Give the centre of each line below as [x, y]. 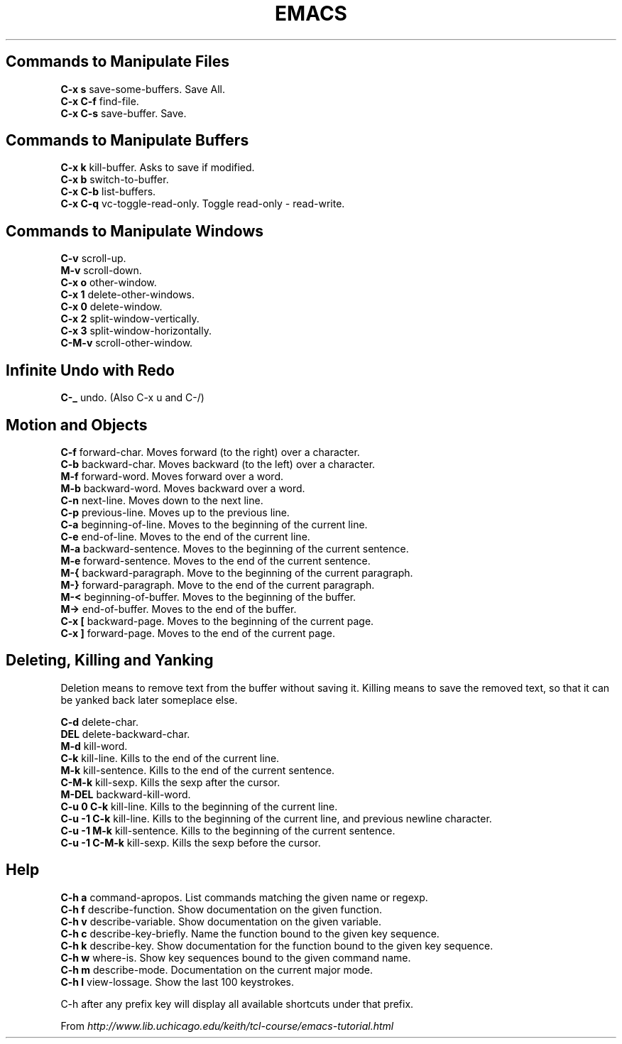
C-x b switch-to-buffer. [115, 180]
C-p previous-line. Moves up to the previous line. [175, 512]
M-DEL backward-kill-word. [126, 794]
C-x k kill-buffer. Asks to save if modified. [158, 168]
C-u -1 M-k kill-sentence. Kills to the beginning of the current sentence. [228, 830]
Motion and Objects [77, 425]
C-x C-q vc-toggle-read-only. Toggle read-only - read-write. [203, 204]
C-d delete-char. [99, 722]
